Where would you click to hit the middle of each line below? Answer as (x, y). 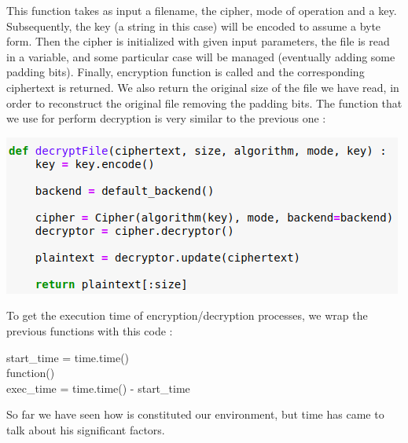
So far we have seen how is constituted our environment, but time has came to (195, 414)
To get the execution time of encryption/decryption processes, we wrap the (187, 315)
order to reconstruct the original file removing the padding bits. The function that (204, 103)
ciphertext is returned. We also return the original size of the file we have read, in (203, 87)
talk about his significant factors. (86, 429)
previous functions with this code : (90, 330)
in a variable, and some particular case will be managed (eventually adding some (201, 56)
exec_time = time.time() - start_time (98, 388)
